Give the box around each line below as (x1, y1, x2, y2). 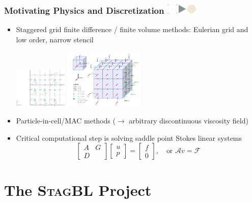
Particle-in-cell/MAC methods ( (16, 115, 116, 126)
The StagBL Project (4, 179, 152, 200)
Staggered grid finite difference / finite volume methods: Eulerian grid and (16, 24, 248, 35)
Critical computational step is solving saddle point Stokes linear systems (16, 132, 242, 143)
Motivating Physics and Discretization (4, 4, 164, 17)
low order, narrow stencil (16, 34, 94, 45)
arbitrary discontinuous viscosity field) (129, 115, 248, 126)
